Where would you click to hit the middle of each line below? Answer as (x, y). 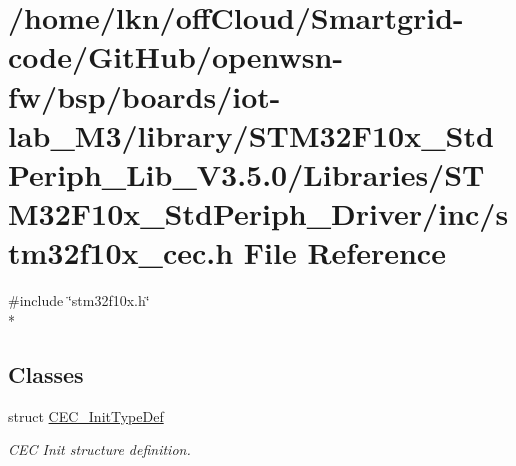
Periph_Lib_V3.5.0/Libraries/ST (246, 173)
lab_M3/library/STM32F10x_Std (251, 134)
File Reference (344, 252)
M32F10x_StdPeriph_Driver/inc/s (258, 213)
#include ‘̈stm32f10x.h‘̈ (79, 300)
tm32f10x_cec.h (121, 252)
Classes (46, 373)
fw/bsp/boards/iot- (144, 95)
